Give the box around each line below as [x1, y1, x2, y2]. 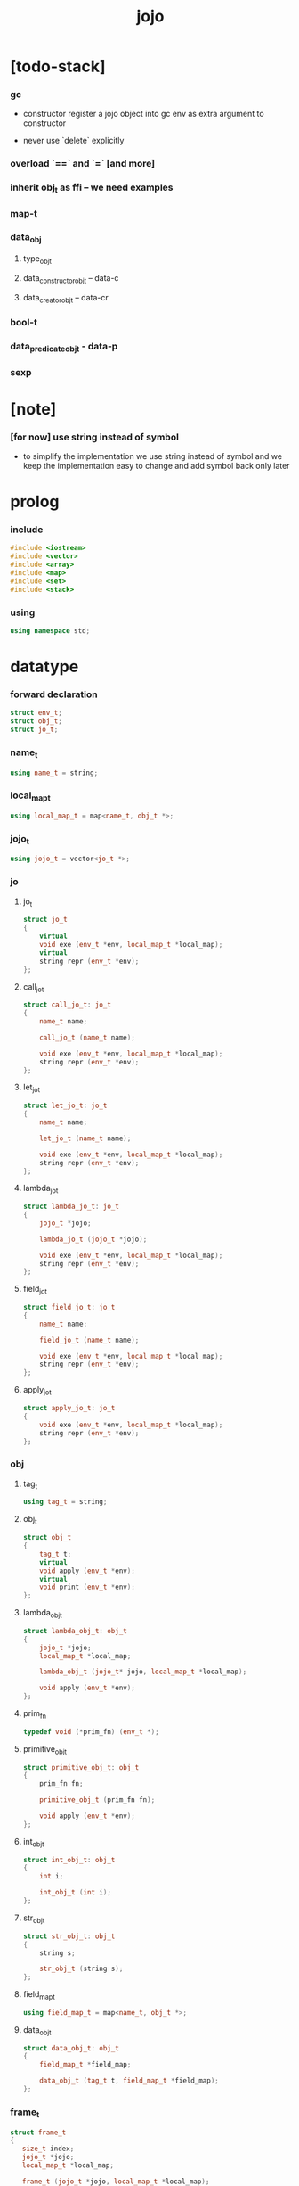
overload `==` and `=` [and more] [10, 158, 156, 170]
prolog [10, 492, 60, 512]
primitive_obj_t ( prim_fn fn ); [39, 1796, 156, 1804]
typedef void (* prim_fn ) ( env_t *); [22, 1727, 159, 1736]
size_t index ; [21, 2144, 75, 2154]
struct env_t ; [10, 709, 63, 718]
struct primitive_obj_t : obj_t [22, 1763, 140, 1771]
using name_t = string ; [10, 768, 99, 777]
